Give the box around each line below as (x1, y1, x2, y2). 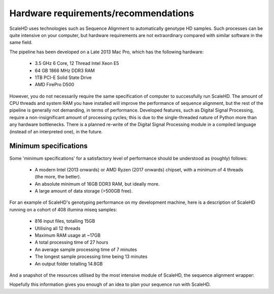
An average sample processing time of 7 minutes (35, 246, 137, 252)
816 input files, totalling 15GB (35, 218, 95, 224)
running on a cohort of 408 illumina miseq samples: (9, 206, 117, 212)
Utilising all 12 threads (35, 225, 81, 231)
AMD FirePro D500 (35, 82, 75, 88)
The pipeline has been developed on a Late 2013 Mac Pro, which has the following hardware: (9, 49, 204, 55)
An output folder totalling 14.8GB (35, 261, 103, 267)
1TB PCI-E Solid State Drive (35, 74, 92, 81)
